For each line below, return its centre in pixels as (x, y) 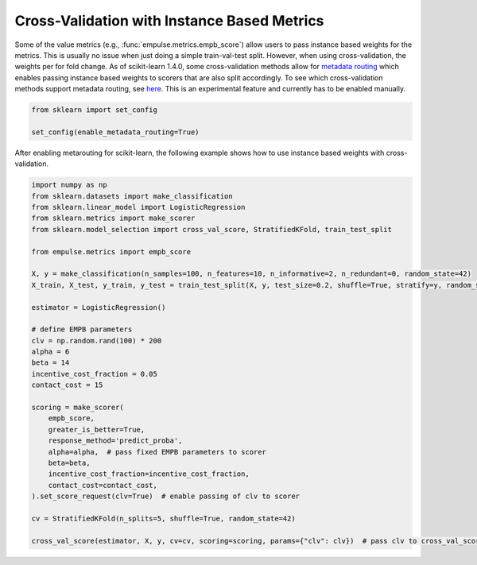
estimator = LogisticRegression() (99, 307)
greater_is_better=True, (97, 430)
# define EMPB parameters (82, 329)
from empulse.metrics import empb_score (111, 252)
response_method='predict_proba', (115, 441)
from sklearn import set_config (95, 110)
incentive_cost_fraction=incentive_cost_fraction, (149, 474)
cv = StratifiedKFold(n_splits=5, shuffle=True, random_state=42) (163, 518)
